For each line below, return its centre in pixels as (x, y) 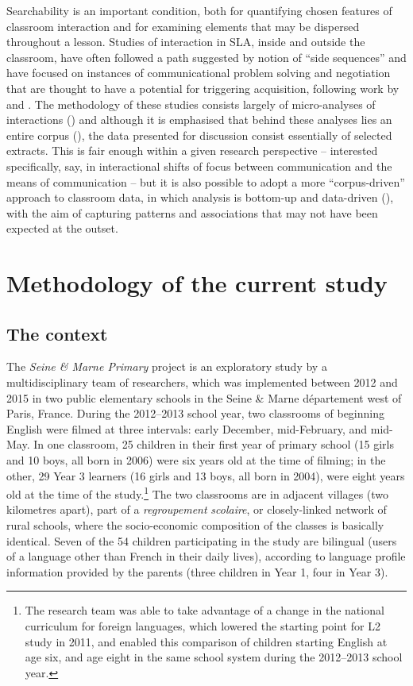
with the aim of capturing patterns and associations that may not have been (192, 212)
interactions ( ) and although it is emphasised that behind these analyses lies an (199, 119)
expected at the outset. (62, 228)
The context (57, 333)
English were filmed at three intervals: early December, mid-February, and (187, 428)
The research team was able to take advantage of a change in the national (205, 610)
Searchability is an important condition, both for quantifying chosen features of (199, 10)
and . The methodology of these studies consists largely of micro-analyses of (191, 104)
